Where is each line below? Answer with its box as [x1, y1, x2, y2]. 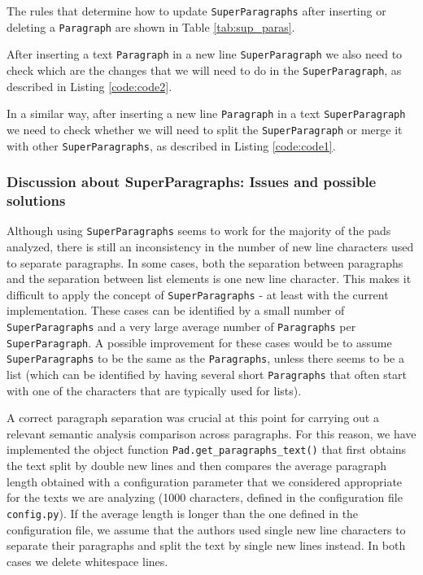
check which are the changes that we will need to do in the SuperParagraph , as [7, 61, 402, 78]
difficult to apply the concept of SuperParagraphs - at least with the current [7, 285, 389, 303]
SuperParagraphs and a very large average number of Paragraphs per [7, 318, 356, 335]
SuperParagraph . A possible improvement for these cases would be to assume [7, 333, 392, 351]
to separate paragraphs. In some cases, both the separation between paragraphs [7, 254, 403, 271]
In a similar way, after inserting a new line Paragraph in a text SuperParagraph [7, 105, 406, 122]
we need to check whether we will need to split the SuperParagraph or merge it [7, 120, 403, 137]
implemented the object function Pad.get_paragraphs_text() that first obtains [7, 441, 407, 458]
